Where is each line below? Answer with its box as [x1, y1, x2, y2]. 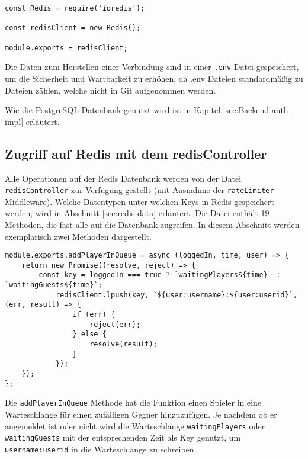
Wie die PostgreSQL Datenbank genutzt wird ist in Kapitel [5, 104, 221, 116]
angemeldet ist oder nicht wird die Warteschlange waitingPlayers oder [5, 419, 265, 432]
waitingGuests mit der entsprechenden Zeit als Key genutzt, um [5, 431, 241, 444]
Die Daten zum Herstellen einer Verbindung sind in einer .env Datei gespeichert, [5, 60, 299, 73]
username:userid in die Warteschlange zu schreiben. [5, 442, 197, 455]
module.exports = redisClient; [5, 43, 128, 52]
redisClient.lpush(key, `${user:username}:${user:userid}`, [55, 290, 297, 299]
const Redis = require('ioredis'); [5, 4, 145, 12]
